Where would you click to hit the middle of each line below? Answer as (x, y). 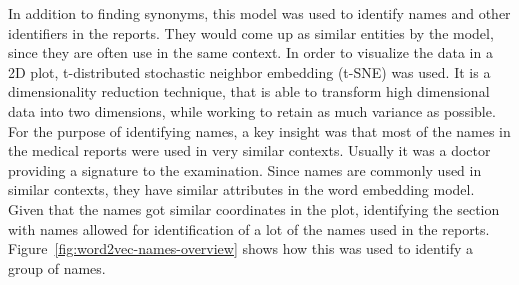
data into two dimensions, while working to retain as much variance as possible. (252, 110)
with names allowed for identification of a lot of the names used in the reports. (249, 228)
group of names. (57, 267)
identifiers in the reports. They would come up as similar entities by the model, (251, 32)
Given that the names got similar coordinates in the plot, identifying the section (254, 208)
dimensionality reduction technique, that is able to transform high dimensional (249, 91)
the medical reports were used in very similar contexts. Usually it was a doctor (249, 150)
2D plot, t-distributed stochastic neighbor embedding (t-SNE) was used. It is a (249, 71)
